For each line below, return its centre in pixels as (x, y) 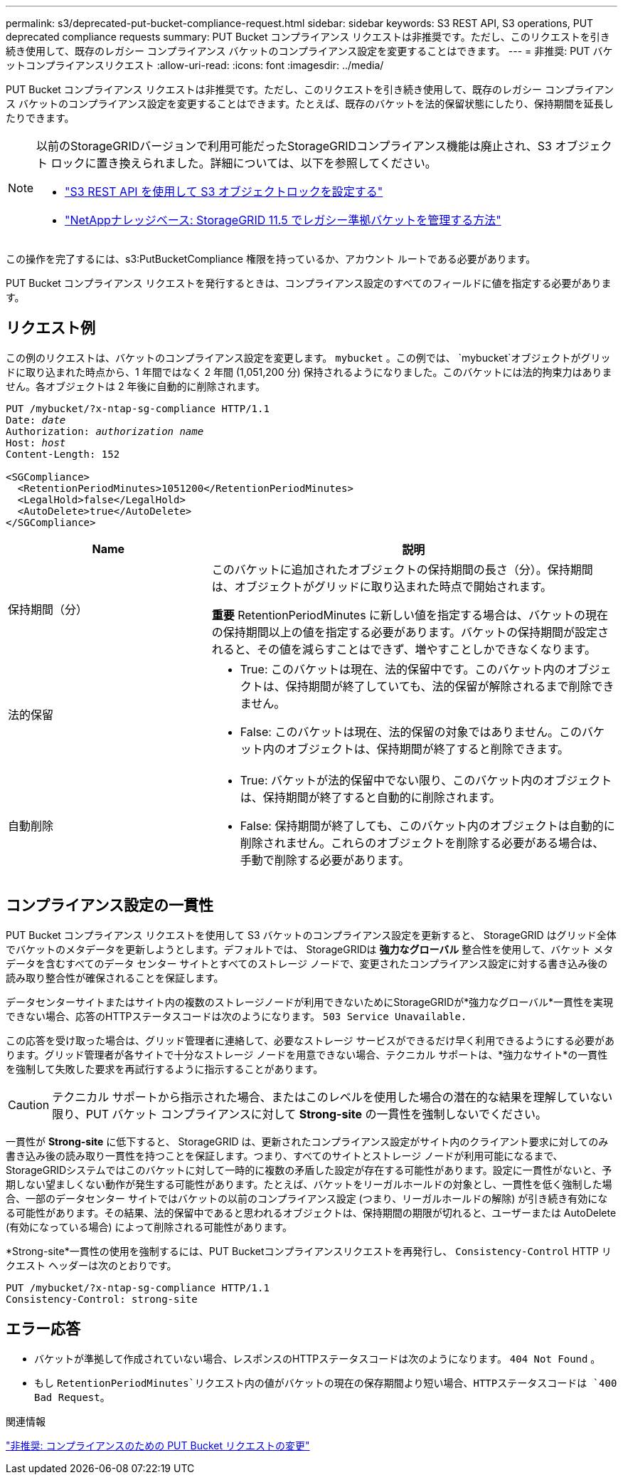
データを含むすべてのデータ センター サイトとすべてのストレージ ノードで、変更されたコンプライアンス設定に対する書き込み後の (307, 963)
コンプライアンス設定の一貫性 (110, 906)
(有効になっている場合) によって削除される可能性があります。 (149, 1227)
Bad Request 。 (72, 1397)
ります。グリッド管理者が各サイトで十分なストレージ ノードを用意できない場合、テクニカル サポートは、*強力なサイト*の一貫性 (307, 1054)
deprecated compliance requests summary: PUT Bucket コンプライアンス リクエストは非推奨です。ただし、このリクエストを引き (308, 37)
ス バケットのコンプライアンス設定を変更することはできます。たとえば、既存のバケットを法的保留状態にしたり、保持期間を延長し (310, 104)
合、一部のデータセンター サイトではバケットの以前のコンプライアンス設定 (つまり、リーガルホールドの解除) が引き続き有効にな (307, 1198)
